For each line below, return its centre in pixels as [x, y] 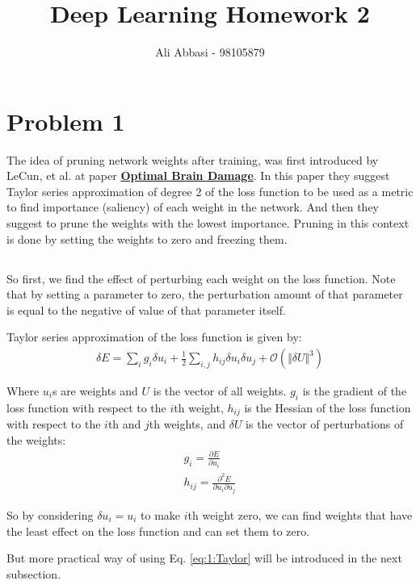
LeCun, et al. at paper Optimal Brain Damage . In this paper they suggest [198, 175]
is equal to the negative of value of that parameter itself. [146, 309]
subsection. [34, 573]
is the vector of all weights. [220, 391]
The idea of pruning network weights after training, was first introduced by [193, 159]
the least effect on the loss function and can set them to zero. [158, 531]
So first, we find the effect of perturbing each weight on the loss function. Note [201, 278]
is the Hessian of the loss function [328, 407]
